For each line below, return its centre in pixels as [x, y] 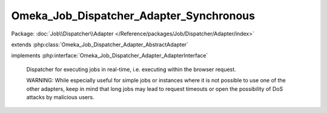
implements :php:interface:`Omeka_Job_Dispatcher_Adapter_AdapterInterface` [110, 56]
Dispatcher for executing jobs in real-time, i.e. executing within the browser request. [131, 69]
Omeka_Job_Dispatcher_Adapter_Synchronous [133, 16]
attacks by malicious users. [60, 97]
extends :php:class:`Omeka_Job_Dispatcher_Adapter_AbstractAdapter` [100, 44]
